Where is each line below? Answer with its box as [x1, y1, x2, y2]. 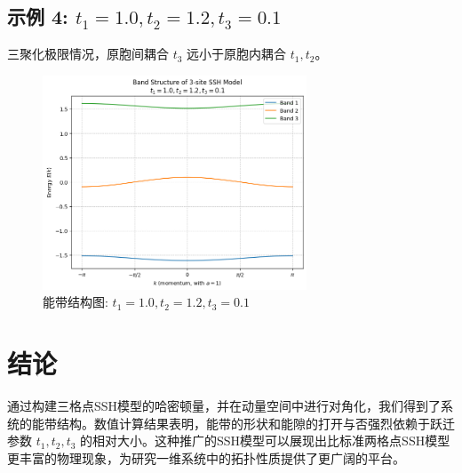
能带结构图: [43, 293, 108, 311]
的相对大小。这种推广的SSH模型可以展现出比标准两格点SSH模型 [80, 431, 450, 450]
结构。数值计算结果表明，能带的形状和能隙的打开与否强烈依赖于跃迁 [56, 413, 455, 432]
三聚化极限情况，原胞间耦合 [7, 44, 169, 63]
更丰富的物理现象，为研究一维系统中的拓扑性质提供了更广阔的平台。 [7, 448, 405, 467]
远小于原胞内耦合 [187, 44, 287, 63]
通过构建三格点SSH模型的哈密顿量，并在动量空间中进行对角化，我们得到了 [7, 396, 442, 414]
